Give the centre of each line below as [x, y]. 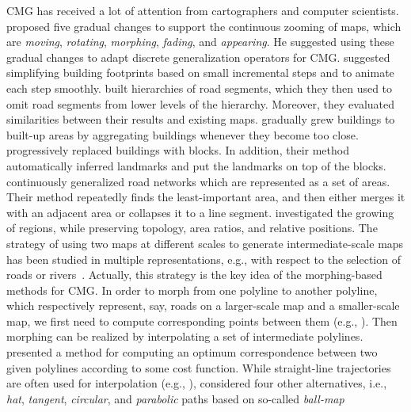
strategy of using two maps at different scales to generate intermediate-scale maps [205, 243]
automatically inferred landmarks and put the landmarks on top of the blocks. [196, 165]
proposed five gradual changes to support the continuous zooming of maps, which [204, 26]
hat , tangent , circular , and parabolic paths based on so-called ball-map [175, 398]
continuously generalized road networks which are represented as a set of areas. [198, 181]
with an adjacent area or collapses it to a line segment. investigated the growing [200, 212]
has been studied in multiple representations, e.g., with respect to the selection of [204, 259]
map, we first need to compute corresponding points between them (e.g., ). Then [202, 320]
